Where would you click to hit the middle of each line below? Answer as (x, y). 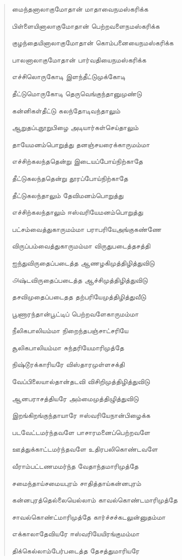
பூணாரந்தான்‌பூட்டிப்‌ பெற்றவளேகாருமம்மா (75, 313)
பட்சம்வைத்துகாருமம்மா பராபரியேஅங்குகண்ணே (86, 229)
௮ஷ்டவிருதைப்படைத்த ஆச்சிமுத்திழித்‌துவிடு (80, 279)
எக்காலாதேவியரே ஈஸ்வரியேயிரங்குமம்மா (75, 534)
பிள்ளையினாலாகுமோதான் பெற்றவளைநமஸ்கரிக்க (86, 25)
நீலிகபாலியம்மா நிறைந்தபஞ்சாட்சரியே (70, 330)
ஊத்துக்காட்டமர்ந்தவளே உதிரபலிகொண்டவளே (85, 449)
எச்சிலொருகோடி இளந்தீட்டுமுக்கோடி (68, 76)
